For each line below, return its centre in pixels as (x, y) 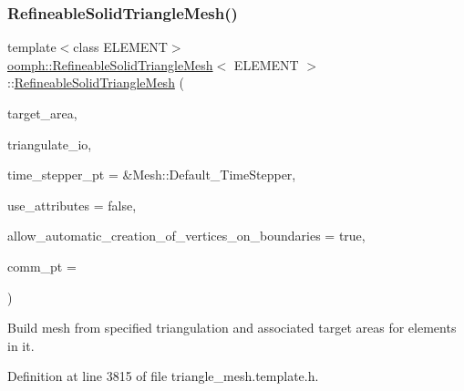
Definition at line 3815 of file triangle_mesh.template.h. (163, 376)
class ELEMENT (120, 47)
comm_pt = (42, 266)
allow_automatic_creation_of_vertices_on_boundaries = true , (186, 236)
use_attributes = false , (72, 205)
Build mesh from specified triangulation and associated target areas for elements (232, 328)
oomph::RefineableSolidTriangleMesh (110, 64)
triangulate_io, (50, 144)
